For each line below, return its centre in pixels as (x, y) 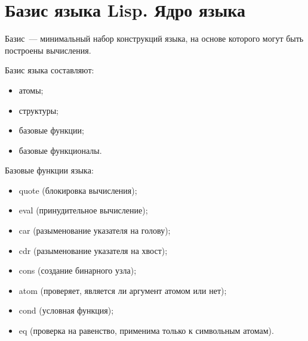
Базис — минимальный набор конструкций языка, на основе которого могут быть (154, 38)
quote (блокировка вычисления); (78, 190)
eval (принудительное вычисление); (83, 210)
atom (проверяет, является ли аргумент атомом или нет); (123, 290)
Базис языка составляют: (50, 70)
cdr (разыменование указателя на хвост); (93, 250)
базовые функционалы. (60, 150)
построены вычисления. (48, 50)
